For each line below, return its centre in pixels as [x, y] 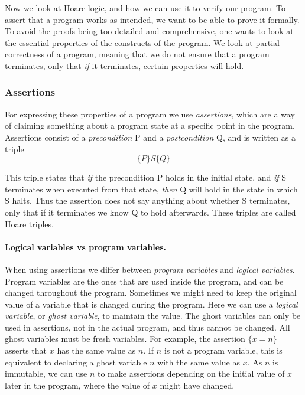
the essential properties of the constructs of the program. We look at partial [142, 42]
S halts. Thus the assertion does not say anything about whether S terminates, [147, 200]
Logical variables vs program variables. [86, 247]
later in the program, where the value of [77, 385]
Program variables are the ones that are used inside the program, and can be [144, 281]
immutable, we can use [46, 373]
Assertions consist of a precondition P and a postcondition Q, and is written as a [150, 137]
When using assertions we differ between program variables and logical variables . [150, 269]
